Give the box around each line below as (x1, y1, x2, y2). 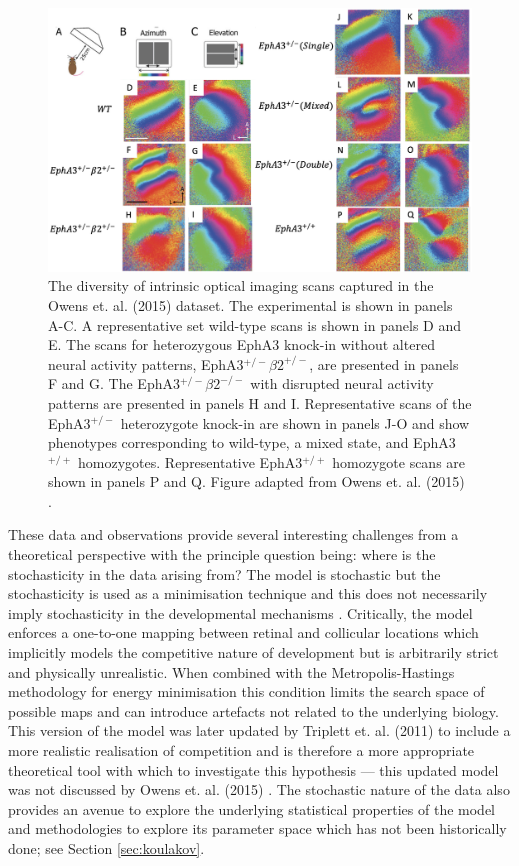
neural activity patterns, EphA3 (48, 353, 244, 374)
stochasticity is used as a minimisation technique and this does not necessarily (8, 583, 488, 604)
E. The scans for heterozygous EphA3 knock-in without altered (48, 334, 435, 355)
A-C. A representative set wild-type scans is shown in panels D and (48, 314, 461, 335)
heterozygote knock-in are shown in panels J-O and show (120, 412, 470, 433)
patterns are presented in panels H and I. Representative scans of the (48, 392, 472, 413)
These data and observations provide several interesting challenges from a (8, 524, 459, 545)
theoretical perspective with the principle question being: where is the (8, 544, 436, 565)
